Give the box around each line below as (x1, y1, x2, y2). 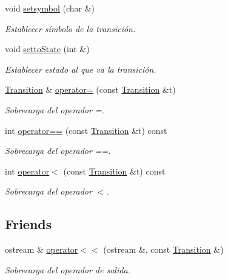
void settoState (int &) (5, 42, 90, 55)
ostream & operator (5, 243, 78, 256)
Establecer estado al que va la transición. (5, 62, 156, 75)
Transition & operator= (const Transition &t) (5, 83, 176, 96)
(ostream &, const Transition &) (103, 243, 224, 256)
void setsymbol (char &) (5, 2, 95, 14)
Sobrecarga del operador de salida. (5, 263, 130, 276)
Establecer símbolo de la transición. (5, 22, 136, 35)
